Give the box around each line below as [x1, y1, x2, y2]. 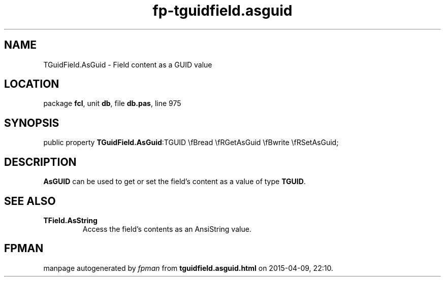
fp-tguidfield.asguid [152, 2, 293, 19]
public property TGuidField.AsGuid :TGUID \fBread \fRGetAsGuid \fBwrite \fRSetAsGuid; [43, 138, 339, 147]
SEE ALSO [4, 194, 56, 207]
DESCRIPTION [4, 155, 77, 168]
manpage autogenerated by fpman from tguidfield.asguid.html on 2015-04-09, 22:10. [43, 263, 333, 272]
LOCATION [4, 78, 59, 91]
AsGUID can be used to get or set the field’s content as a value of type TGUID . [43, 177, 306, 186]
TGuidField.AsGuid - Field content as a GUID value [43, 60, 212, 69]
